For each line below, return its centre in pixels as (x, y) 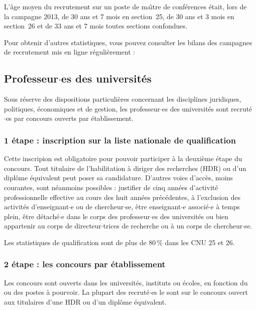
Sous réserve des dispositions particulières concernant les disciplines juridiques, (123, 99)
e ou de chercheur (97, 207)
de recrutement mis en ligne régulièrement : (70, 52)
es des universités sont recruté (207, 108)
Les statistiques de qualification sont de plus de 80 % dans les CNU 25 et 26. (119, 242)
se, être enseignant (153, 207)
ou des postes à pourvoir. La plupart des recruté (77, 292)
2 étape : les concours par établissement (85, 264)
